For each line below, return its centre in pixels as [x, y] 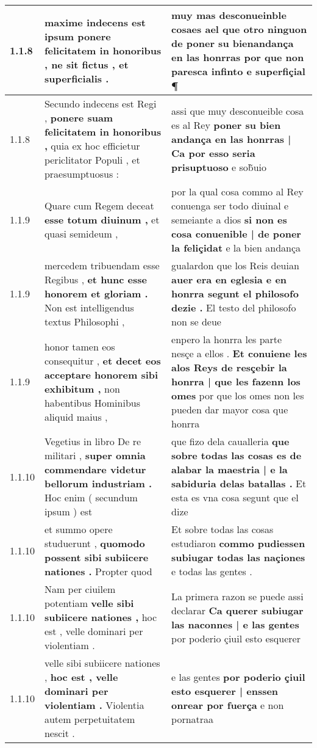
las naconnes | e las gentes [235, 624]
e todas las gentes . [212, 571]
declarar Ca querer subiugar [237, 610]
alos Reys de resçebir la [229, 367]
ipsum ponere [77, 36]
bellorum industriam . [98, 483]
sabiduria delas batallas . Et [239, 483]
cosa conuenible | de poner [236, 234]
